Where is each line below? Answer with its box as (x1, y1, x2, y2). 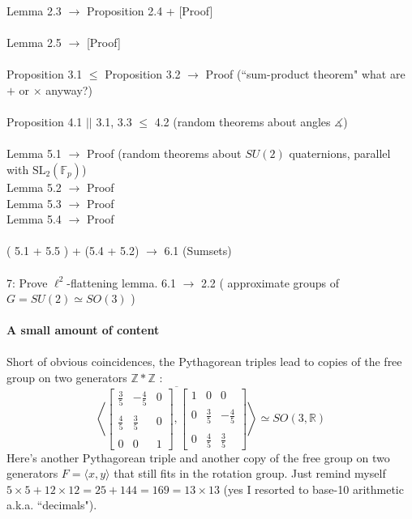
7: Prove (6, 274, 48, 291)
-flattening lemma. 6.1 (67, 274, 176, 291)
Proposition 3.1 (6, 66, 83, 83)
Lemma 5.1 (6, 145, 62, 162)
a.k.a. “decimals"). (6, 496, 97, 513)
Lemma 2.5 (6, 34, 62, 51)
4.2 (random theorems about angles (154, 113, 331, 130)
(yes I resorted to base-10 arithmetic (223, 480, 404, 497)
